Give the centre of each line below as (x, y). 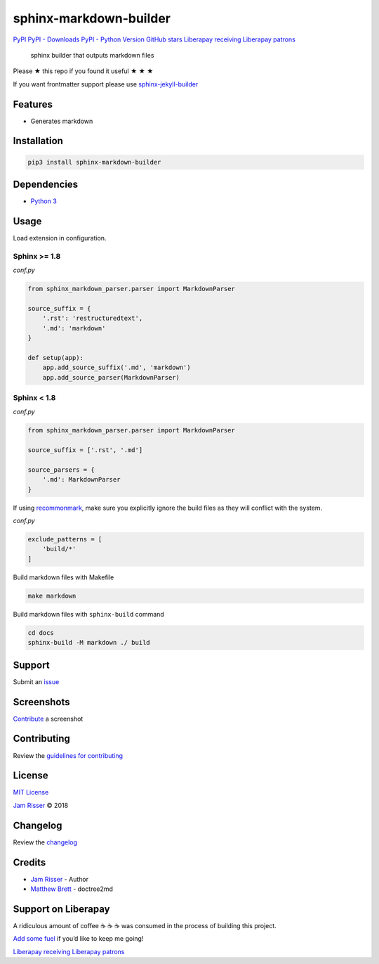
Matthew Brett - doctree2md (72, 889)
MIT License (31, 792)
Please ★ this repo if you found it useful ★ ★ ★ (83, 71)
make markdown (52, 596)
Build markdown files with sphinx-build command (88, 614)
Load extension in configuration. (60, 238)
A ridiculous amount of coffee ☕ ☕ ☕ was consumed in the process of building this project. (145, 925)
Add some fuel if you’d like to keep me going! (78, 939)
